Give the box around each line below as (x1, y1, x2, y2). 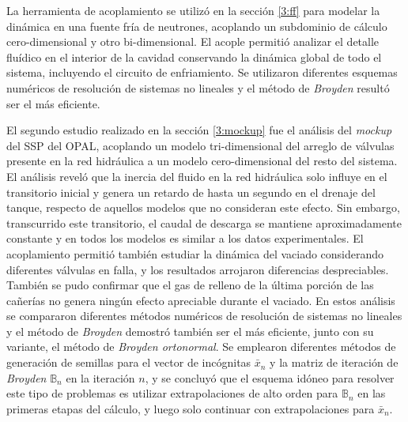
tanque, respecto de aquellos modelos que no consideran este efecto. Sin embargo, (6, 199, 400, 216)
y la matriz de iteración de (270, 354, 399, 371)
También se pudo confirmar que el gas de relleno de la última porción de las (6, 277, 374, 293)
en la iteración (66, 369, 135, 386)
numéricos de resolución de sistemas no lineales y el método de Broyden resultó (6, 79, 390, 96)
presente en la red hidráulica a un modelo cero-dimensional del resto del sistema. (6, 153, 398, 169)
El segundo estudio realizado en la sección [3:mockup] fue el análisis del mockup (6, 122, 392, 138)
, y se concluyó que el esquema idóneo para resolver (145, 369, 395, 386)
